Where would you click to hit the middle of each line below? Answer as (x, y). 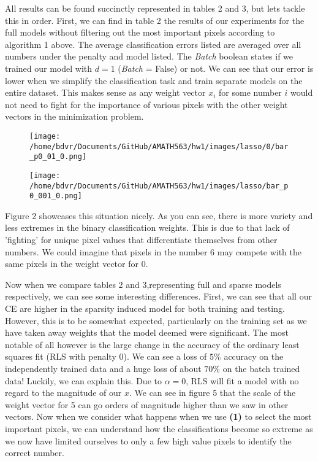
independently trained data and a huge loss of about (103, 368)
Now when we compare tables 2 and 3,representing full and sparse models (143, 284)
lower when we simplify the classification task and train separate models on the (154, 80)
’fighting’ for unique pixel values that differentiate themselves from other (141, 240)
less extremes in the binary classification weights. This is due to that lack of (147, 227)
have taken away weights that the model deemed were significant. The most (147, 332)
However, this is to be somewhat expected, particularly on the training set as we (156, 320)
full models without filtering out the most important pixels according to (140, 32)
